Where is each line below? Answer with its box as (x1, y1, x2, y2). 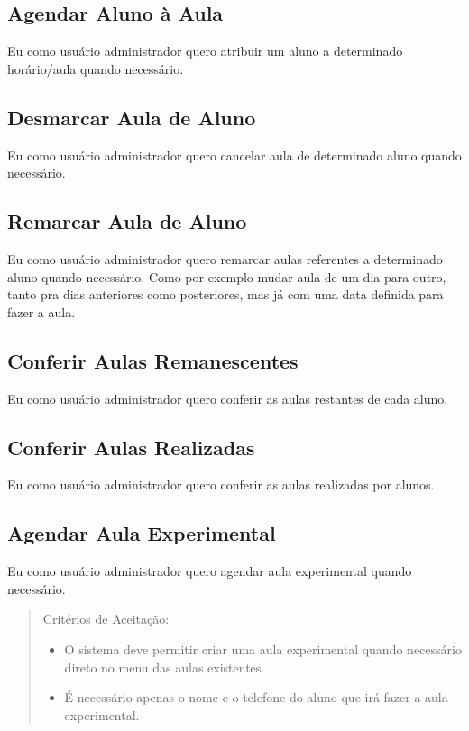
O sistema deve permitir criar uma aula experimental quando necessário (64, 639, 462, 658)
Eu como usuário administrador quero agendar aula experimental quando (7, 562, 412, 580)
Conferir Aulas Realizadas (7, 433, 255, 461)
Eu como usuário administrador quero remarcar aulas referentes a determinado (7, 249, 443, 268)
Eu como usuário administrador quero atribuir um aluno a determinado (7, 41, 403, 60)
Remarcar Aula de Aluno (7, 207, 247, 235)
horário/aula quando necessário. (7, 59, 184, 78)
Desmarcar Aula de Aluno (7, 103, 256, 131)
